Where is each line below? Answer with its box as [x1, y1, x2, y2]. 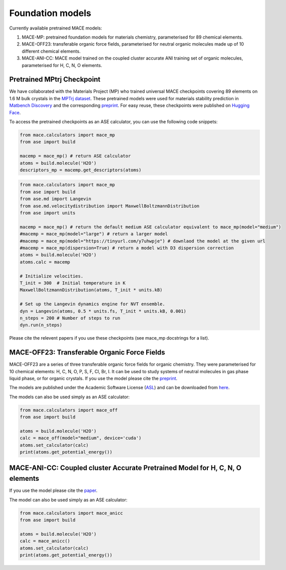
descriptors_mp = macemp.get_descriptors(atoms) [20, 167, 142, 173]
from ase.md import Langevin [20, 196, 92, 202]
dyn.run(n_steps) [20, 322, 63, 328]
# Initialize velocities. [20, 273, 84, 279]
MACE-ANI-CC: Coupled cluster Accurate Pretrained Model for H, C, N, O [9, 464, 241, 472]
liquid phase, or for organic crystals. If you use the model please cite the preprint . [9, 375, 178, 381]
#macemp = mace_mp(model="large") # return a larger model [20, 231, 168, 237]
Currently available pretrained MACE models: [9, 25, 102, 31]
